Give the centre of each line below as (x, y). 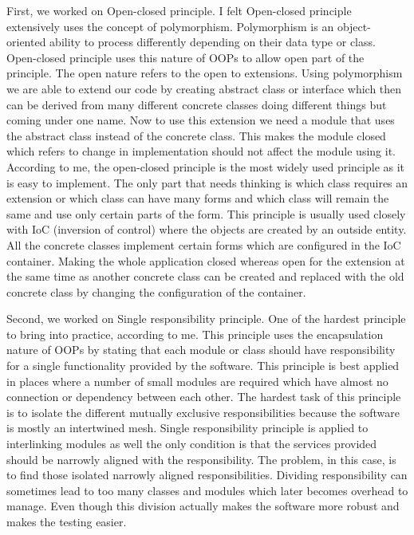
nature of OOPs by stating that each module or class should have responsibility (201, 350)
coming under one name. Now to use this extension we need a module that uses (201, 120)
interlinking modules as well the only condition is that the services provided (192, 444)
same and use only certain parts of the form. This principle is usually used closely (206, 213)
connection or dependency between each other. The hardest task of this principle (204, 397)
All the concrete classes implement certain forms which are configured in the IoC (204, 244)
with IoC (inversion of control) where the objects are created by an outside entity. (207, 229)
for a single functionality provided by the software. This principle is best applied (203, 366)
